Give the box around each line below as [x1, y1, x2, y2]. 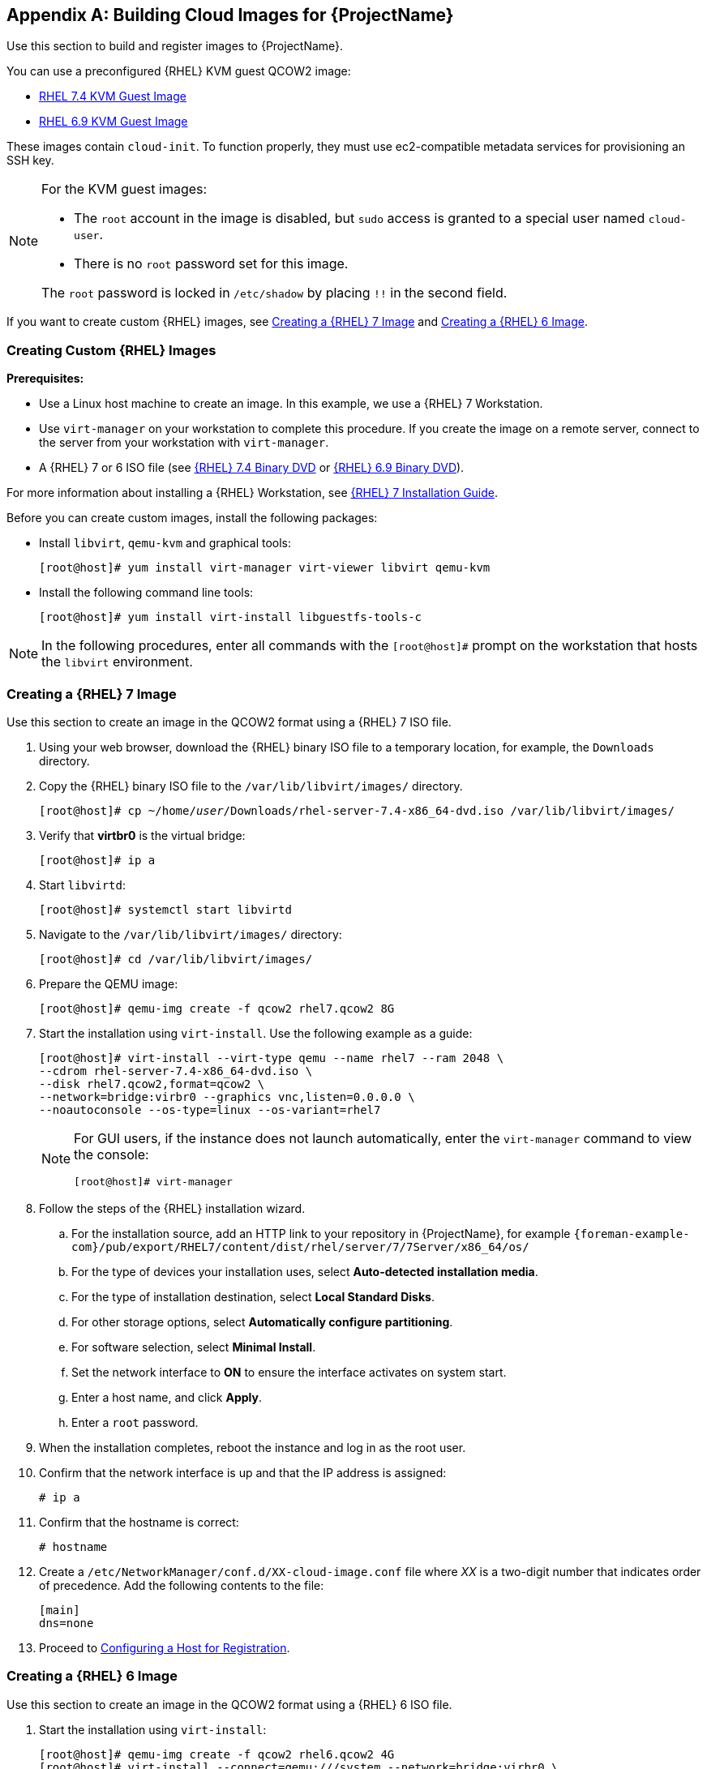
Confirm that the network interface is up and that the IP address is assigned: [39, 1465, 447, 1480]
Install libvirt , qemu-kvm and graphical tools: [39, 536, 292, 550]
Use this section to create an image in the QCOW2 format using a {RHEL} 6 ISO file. [6, 1697, 452, 1711]
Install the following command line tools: [39, 585, 254, 600]
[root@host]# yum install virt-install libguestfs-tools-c [39, 610, 422, 624]
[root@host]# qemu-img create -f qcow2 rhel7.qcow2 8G [39, 1001, 395, 1015]
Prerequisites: [6, 371, 84, 386]
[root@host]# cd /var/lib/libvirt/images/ [39, 952, 313, 966]
